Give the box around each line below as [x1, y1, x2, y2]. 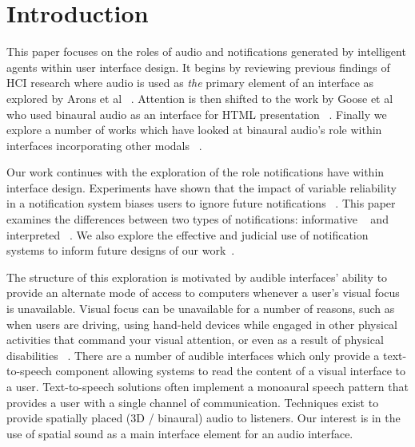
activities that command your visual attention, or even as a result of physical [6, 331, 384, 348]
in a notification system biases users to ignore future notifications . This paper [6, 195, 396, 212]
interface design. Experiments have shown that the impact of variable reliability [6, 179, 397, 196]
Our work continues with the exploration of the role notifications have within [6, 164, 385, 180]
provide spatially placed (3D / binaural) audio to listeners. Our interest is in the [6, 409, 401, 426]
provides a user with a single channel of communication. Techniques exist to [6, 394, 379, 410]
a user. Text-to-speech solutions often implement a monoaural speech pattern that [6, 378, 409, 394]
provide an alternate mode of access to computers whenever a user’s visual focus [6, 284, 400, 301]
